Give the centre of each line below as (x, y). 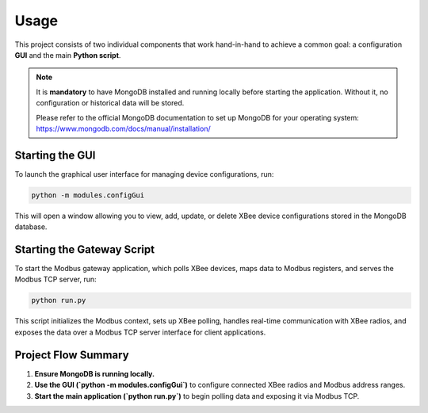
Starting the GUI (55, 155)
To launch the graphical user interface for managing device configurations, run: (144, 174)
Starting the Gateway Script (84, 249)
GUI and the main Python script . (68, 55)
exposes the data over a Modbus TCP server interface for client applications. (140, 332)
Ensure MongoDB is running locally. (94, 373)
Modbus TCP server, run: (55, 279)
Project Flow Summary (72, 355)
